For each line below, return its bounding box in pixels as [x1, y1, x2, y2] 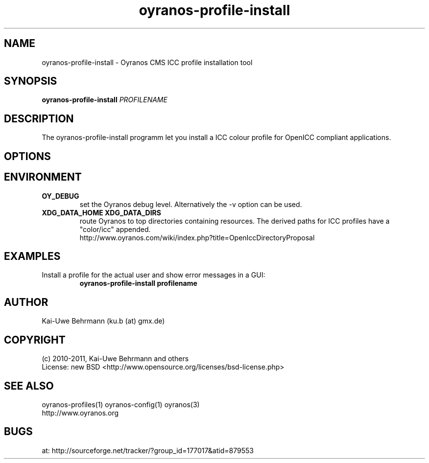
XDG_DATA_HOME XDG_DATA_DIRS [42, 208, 161, 217]
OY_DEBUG [42, 191, 79, 200]
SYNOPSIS [4, 75, 57, 88]
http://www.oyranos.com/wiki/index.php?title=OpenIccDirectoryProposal [79, 233, 315, 242]
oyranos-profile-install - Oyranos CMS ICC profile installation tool [42, 58, 253, 67]
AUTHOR [4, 296, 48, 308]
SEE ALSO [4, 379, 54, 392]
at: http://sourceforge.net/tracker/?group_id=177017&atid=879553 [42, 446, 254, 455]
